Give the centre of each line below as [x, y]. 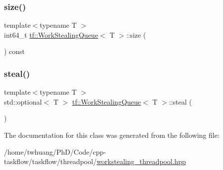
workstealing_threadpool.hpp [141, 161]
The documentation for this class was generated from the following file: [112, 135]
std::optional [23, 101]
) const [15, 51]
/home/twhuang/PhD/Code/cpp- [55, 151]
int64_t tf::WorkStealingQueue [51, 34]
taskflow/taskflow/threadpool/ [50, 161]
